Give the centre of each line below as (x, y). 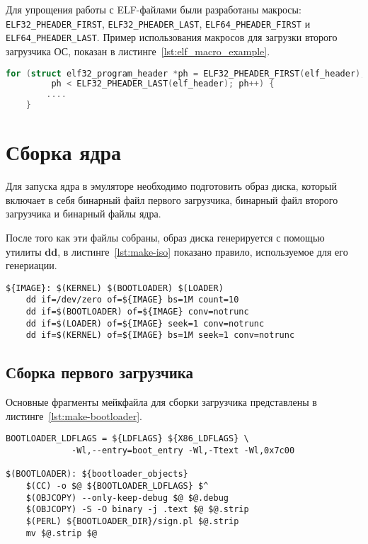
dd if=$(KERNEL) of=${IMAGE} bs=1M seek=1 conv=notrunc (160, 335)
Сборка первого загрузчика (100, 372)
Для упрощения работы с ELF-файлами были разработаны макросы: (154, 9)
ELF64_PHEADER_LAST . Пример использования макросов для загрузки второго (172, 37)
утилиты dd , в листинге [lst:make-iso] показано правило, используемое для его (177, 251)
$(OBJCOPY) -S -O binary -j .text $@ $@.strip (137, 510)
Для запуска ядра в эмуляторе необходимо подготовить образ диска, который (172, 186)
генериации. (31, 265)
